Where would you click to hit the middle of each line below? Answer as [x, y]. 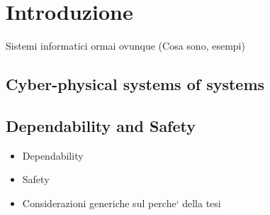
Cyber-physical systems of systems [135, 84]
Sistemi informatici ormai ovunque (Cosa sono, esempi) [125, 46]
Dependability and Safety [101, 125]
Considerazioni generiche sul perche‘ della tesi [122, 203]
